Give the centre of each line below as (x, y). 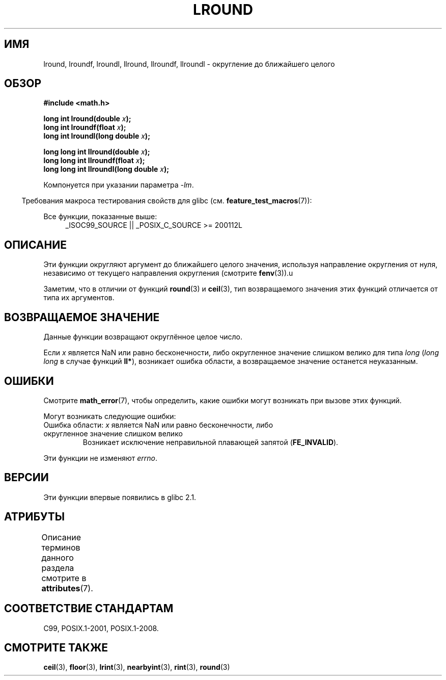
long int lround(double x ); (87, 119)
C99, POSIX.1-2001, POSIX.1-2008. (101, 628)
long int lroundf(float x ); (85, 127)
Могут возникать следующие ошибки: (110, 416)
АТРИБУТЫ (35, 517)
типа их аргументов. (79, 298)
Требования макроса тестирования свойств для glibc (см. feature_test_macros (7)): (167, 201)
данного (58, 557)
